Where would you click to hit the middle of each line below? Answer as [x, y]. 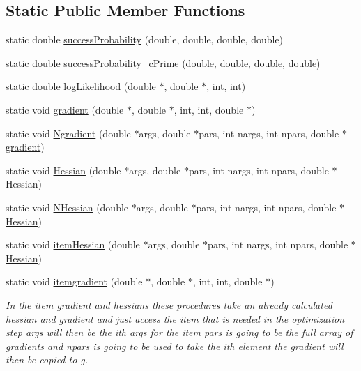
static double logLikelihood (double [81, 86]
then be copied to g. [47, 359]
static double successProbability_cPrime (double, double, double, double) [163, 62]
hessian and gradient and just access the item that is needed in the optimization [175, 318]
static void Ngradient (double [68, 133]
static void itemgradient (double [74, 281]
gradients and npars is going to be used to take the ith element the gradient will [175, 346]
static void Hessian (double [63, 170]
